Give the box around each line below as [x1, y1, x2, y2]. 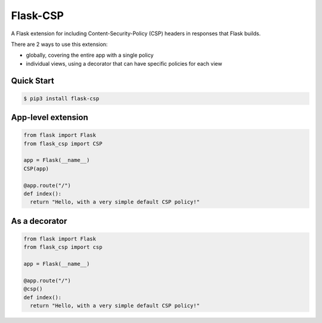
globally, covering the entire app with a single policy [26, 51, 154, 59]
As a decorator [11, 216, 67, 226]
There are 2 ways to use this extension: [11, 41, 108, 48]
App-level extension [11, 112, 89, 122]
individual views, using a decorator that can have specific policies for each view [26, 60, 222, 67]
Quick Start [11, 75, 54, 86]
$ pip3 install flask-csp [23, 95, 100, 101]
